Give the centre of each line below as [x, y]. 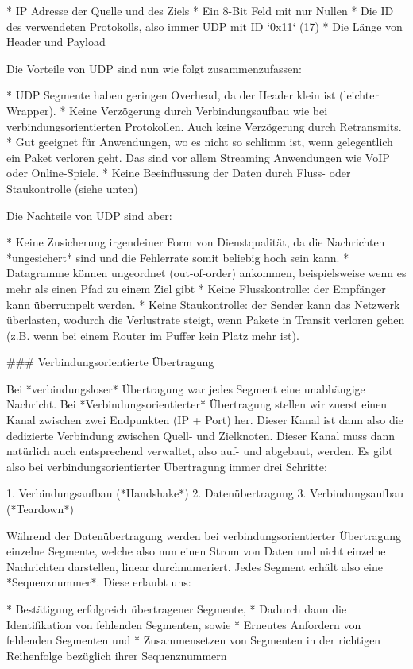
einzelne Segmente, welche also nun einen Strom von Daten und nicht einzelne [196, 551]
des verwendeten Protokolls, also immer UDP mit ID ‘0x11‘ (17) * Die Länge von [205, 26]
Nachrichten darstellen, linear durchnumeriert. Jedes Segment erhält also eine [195, 566]
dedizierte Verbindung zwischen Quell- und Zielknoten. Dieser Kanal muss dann [201, 435]
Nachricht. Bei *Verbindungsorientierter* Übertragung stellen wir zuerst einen [197, 404]
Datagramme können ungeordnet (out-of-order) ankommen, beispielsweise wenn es [206, 273]
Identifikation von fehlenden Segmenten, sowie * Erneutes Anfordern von [184, 624]
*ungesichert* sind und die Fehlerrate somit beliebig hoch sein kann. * [178, 257]
